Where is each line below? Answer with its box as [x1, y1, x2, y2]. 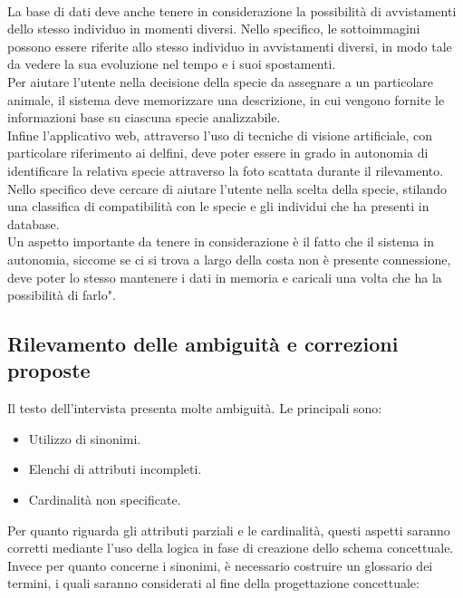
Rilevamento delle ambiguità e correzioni [7, 330, 399, 358]
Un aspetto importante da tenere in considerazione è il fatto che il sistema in [7, 232, 434, 251]
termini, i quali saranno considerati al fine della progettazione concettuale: [7, 574, 420, 593]
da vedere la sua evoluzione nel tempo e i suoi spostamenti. [7, 54, 336, 73]
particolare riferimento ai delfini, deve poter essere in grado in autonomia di [7, 143, 429, 162]
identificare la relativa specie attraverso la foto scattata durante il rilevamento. [7, 160, 444, 179]
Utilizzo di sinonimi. [28, 429, 141, 448]
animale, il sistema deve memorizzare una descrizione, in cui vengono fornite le [7, 90, 445, 109]
